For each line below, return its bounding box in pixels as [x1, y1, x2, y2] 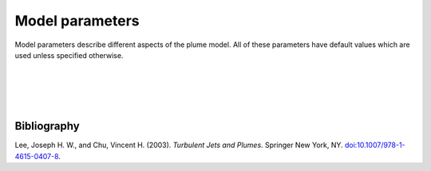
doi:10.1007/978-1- [344, 140, 406, 150]
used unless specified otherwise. [14, 50, 124, 60]
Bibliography [14, 119, 80, 133]
